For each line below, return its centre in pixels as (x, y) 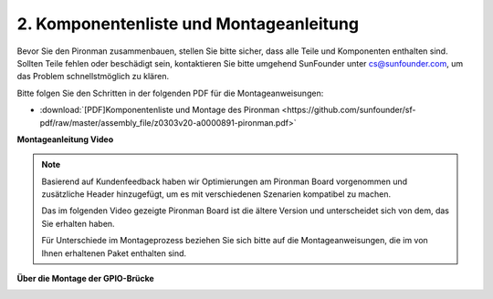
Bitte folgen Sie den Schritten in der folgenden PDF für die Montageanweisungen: (170, 93)
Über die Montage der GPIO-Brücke (85, 279)
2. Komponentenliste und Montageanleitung (188, 24)
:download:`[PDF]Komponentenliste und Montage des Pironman (160, 110)
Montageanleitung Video (65, 139)
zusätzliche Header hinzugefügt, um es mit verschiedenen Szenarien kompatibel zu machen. (216, 194)
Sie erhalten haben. (78, 223)
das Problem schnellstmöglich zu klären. (93, 77)
